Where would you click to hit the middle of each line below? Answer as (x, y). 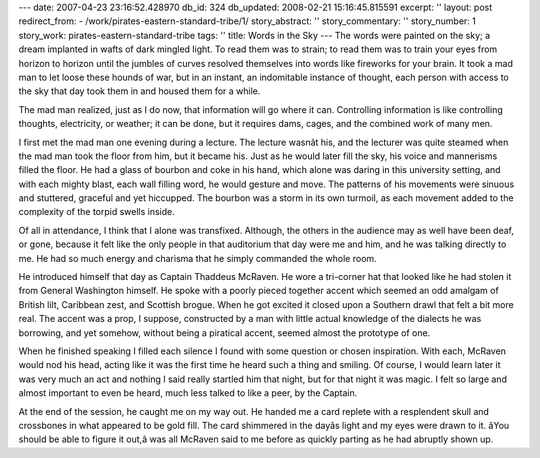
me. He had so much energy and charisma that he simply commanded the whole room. (197, 258)
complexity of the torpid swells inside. (96, 212)
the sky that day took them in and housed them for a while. (139, 91)
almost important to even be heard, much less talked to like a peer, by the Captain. (188, 393)
